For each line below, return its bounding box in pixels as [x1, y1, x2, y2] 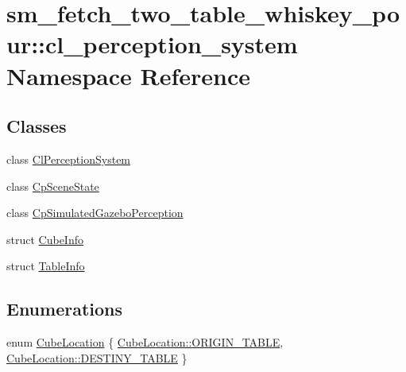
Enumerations [6, 296, 123, 321]
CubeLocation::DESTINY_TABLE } [6, 349, 188, 366]
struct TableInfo [6, 258, 85, 274]
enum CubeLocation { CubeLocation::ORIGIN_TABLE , [6, 334, 284, 351]
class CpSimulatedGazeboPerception [6, 204, 184, 221]
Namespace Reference [6, 59, 250, 91]
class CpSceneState [6, 177, 99, 194]
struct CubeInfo [6, 231, 83, 247]
